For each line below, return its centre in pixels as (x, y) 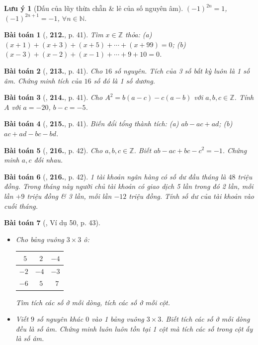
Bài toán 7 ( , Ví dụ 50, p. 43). (52, 222)
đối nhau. (48, 160)
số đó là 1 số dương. (124, 80)
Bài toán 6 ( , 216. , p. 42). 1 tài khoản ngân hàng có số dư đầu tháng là (115, 176)
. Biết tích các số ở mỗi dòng (206, 319)
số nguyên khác (60, 319)
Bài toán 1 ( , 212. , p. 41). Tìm (54, 35)
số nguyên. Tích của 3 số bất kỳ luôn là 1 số (182, 70)
